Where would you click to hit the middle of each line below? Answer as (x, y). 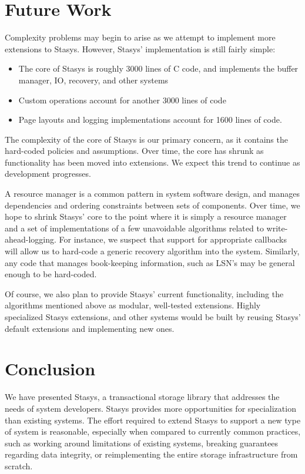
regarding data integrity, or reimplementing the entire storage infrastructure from (151, 454)
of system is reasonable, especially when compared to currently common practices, (153, 431)
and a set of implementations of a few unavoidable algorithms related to (134, 228)
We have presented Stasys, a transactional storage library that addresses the (142, 397)
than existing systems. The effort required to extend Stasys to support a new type (153, 420)
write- (277, 228)
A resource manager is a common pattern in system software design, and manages (152, 194)
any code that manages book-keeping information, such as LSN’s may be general (150, 262)
